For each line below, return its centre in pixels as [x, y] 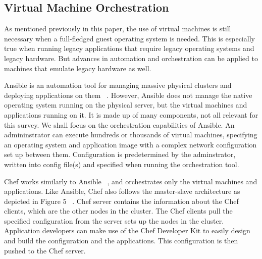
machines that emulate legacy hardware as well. [78, 68]
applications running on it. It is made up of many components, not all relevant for [131, 114]
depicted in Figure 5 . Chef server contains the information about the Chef [121, 201]
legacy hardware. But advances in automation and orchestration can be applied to [131, 58]
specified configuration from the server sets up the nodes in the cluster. [114, 220]
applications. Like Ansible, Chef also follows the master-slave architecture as [122, 191]
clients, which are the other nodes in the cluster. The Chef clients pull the [118, 211]
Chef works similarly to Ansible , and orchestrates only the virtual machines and [131, 181]
